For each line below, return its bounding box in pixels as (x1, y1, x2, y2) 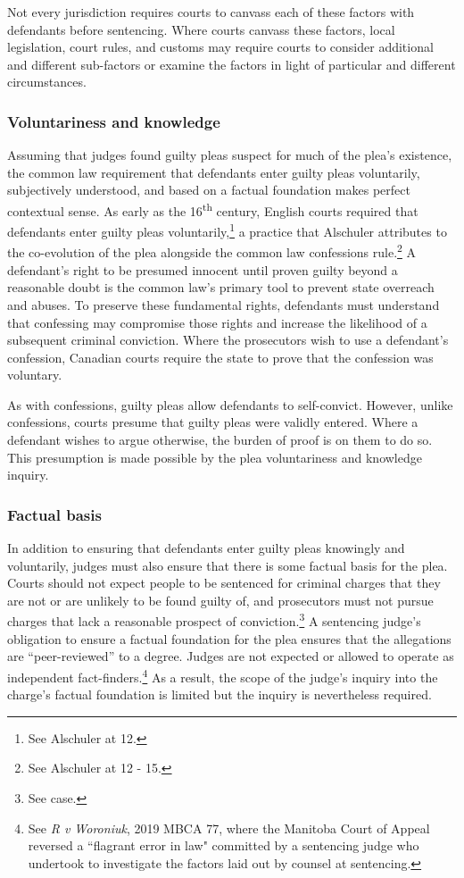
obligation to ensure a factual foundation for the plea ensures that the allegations (7, 629, 452, 648)
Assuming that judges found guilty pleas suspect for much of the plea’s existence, (7, 146, 452, 164)
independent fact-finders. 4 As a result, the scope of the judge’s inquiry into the (7, 665, 438, 686)
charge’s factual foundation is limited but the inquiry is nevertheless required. (7, 685, 432, 704)
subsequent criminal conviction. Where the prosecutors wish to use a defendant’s (7, 330, 449, 349)
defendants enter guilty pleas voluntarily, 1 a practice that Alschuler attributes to (7, 220, 447, 240)
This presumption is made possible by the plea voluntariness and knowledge (7, 447, 422, 466)
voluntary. (7, 365, 62, 384)
